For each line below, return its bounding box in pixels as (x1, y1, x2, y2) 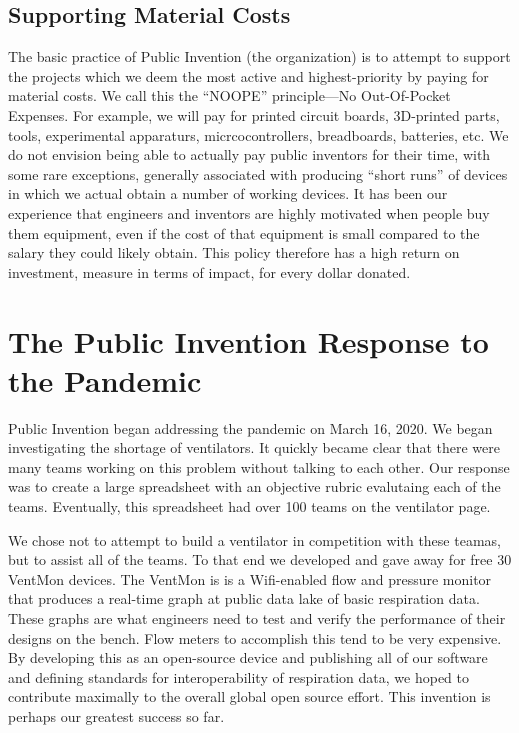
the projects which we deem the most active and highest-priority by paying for (8, 65, 489, 86)
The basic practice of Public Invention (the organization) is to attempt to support (8, 46, 511, 67)
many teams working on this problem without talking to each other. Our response (8, 456, 510, 477)
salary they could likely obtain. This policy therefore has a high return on (8, 242, 460, 263)
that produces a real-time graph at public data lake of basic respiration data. (8, 588, 480, 609)
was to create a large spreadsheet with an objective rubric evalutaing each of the (8, 476, 501, 497)
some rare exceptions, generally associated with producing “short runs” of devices (8, 163, 508, 184)
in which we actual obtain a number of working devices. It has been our (8, 183, 448, 204)
